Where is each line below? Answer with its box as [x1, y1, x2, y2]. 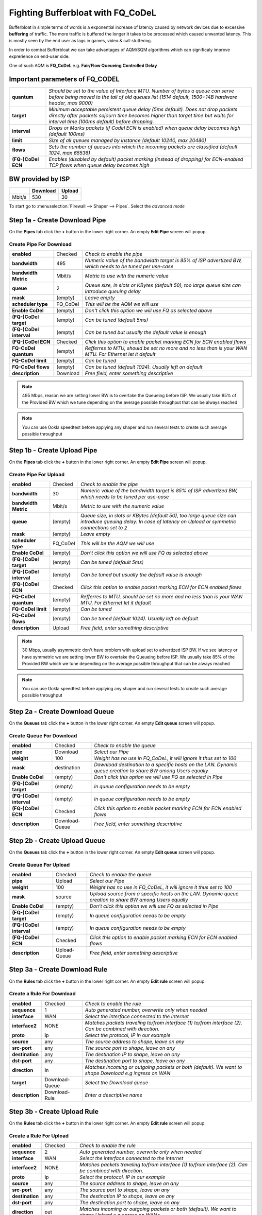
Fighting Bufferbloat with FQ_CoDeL [9, 7, 157, 18]
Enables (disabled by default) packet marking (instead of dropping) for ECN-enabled [49, 156, 244, 163]
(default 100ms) [49, 131, 85, 138]
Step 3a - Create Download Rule [9, 965, 108, 974]
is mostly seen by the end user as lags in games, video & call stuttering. [9, 38, 152, 44]
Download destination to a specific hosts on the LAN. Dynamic [94, 761, 238, 768]
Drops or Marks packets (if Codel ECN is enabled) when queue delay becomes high [49, 124, 241, 131]
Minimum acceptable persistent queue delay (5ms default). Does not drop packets [49, 106, 238, 113]
